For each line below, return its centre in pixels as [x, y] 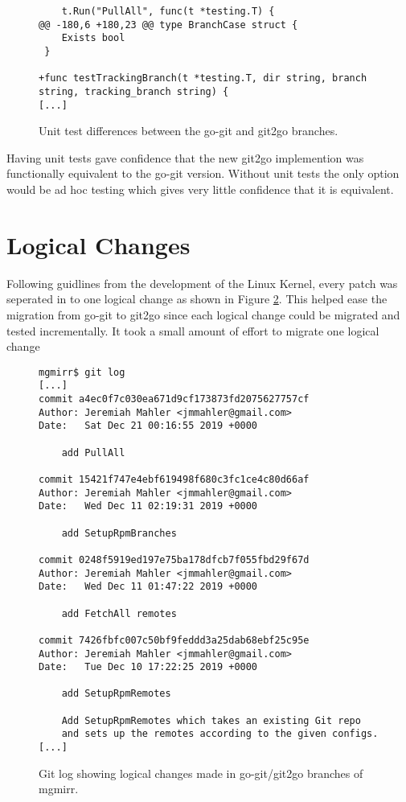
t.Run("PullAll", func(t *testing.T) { [168, 11]
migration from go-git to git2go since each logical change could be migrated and [203, 314]
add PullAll [93, 452]
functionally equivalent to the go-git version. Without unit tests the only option [203, 173]
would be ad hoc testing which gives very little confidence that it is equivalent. [200, 189]
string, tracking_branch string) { [134, 91]
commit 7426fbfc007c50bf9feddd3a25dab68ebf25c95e [174, 640]
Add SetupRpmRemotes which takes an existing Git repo [211, 720]
